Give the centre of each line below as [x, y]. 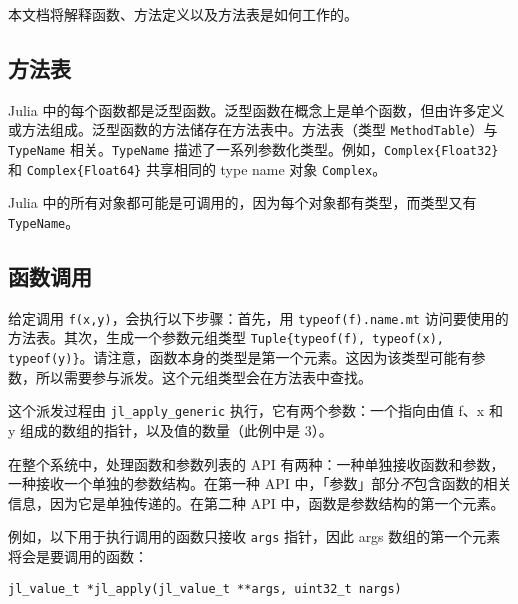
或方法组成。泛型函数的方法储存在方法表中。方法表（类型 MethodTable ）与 [253, 129]
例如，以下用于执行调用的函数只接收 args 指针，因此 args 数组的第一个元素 [254, 536]
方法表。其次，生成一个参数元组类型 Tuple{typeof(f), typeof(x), [226, 337]
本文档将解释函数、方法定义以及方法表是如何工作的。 [183, 14]
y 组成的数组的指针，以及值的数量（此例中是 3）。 [170, 430]
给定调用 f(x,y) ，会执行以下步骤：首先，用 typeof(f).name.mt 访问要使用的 [258, 317]
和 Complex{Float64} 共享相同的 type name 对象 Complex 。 [197, 168]
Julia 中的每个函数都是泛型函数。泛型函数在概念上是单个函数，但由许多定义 [256, 109]
